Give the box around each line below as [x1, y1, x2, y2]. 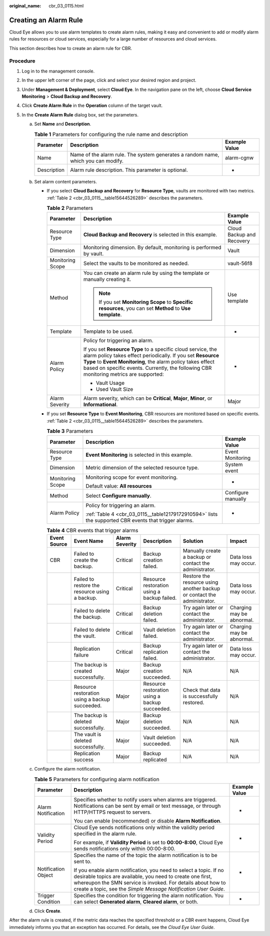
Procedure [9, 57, 35, 64]
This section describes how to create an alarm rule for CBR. [9, 45, 132, 51]
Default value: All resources [85, 482, 152, 489]
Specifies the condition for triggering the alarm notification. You [73, 892, 223, 899]
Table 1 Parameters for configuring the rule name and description [34, 130, 188, 137]
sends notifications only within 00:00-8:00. [73, 845, 175, 852]
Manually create [182, 547, 221, 554]
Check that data [182, 687, 220, 694]
